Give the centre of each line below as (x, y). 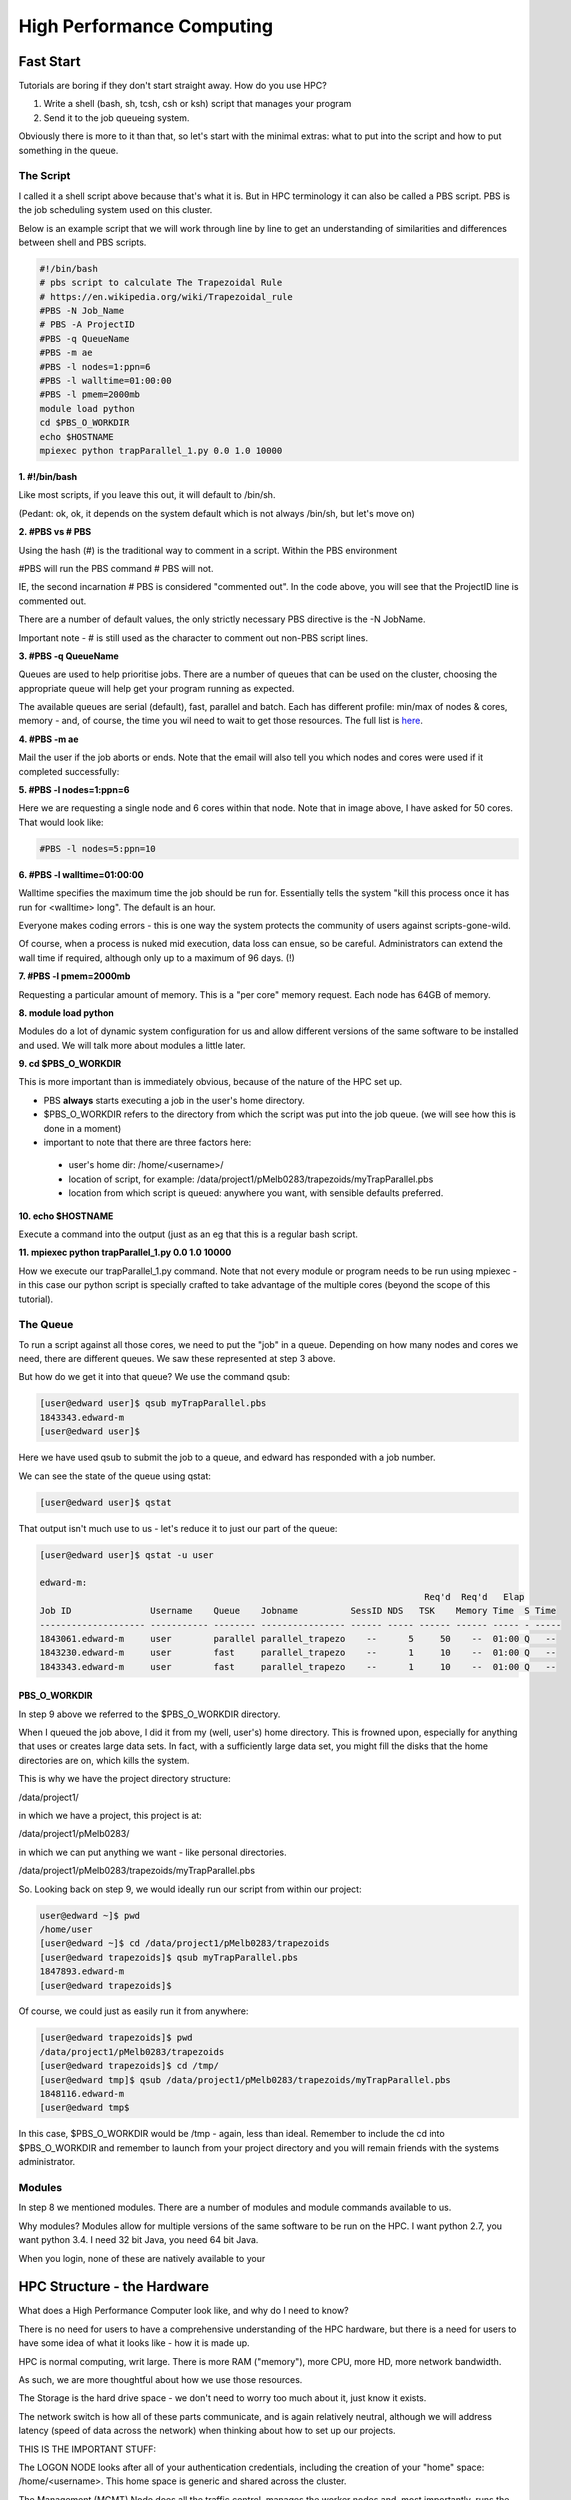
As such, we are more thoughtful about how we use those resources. (160, 2379)
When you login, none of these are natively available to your (142, 2258)
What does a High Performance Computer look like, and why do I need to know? (183, 2311)
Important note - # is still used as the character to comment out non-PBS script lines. (193, 637)
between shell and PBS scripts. (82, 242)
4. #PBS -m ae (48, 739)
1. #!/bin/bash (48, 476)
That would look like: (61, 822)
